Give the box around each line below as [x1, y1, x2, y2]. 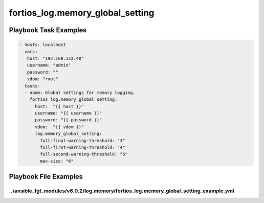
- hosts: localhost [19, 42, 66, 47]
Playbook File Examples [9, 173, 83, 181]
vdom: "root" [27, 76, 59, 82]
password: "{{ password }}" [35, 117, 102, 123]
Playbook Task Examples [9, 26, 87, 34]
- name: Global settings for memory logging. [24, 90, 135, 95]
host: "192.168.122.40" [27, 55, 84, 61]
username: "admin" [27, 63, 71, 68]
